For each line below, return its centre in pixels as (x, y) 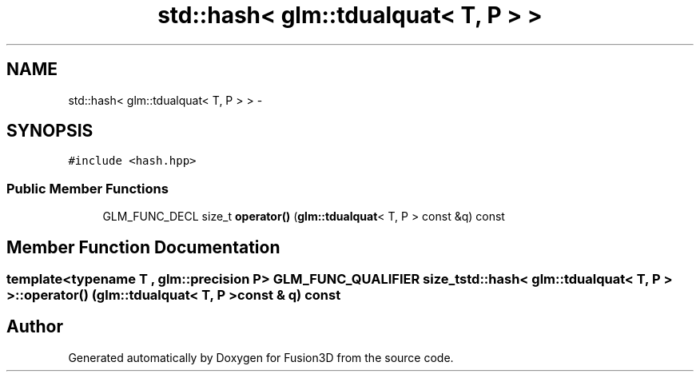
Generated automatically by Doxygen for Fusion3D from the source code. (261, 357)
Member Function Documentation (143, 247)
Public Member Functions (87, 188)
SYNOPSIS (50, 131)
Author (35, 327)
